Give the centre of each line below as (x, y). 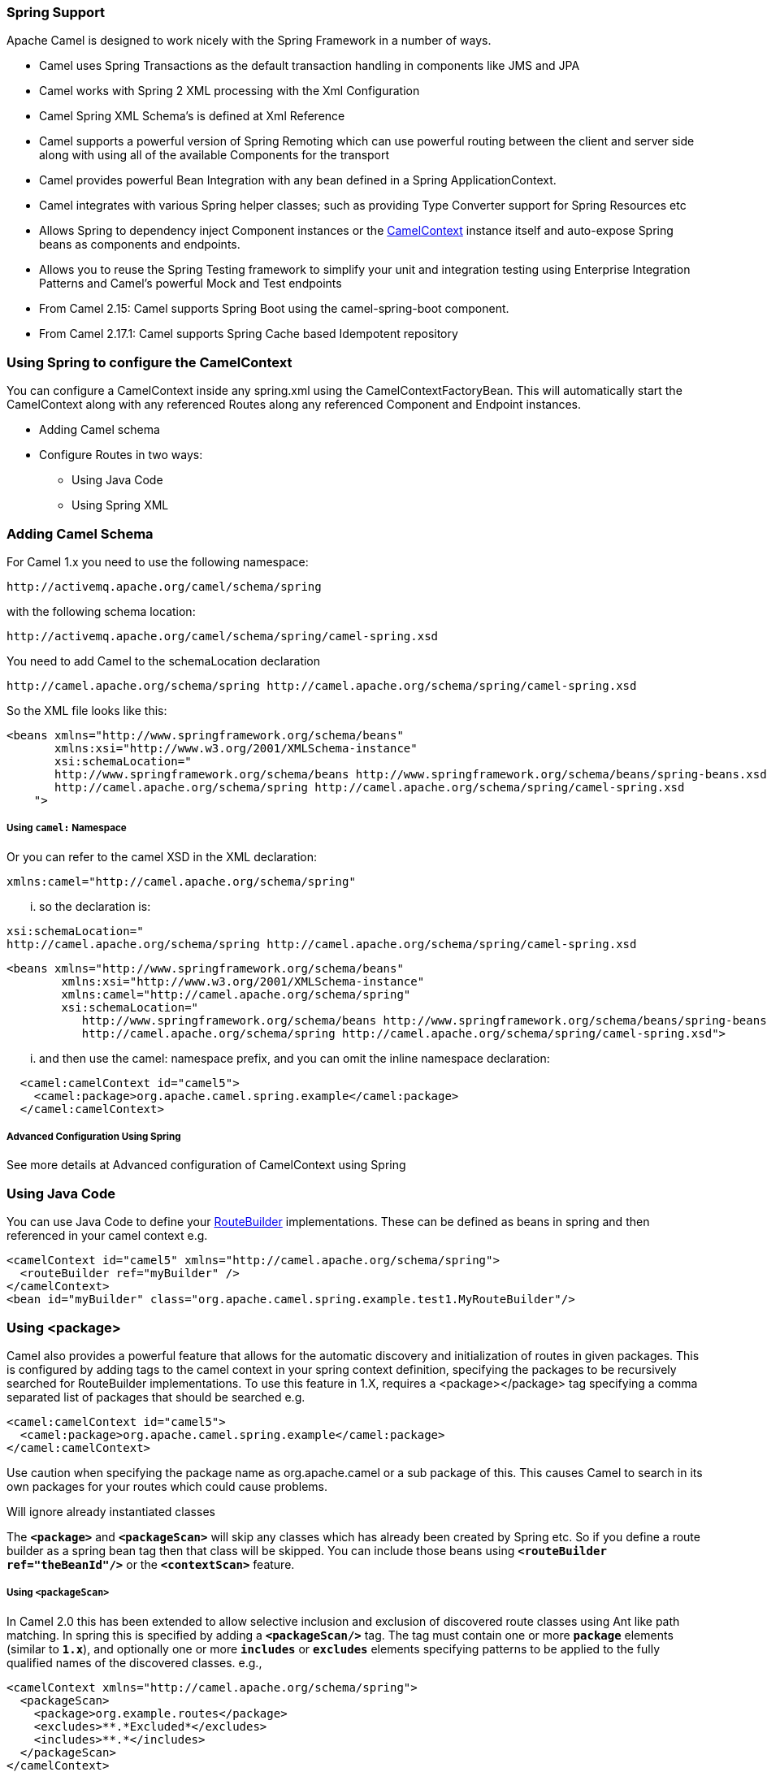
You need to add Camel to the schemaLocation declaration (164, 661)
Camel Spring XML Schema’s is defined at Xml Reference (192, 116)
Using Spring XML (120, 505)
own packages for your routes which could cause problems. (167, 1486)
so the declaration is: (95, 906)
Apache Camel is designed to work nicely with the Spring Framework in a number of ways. (249, 41)
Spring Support (56, 12)
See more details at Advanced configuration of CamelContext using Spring (206, 1165)
